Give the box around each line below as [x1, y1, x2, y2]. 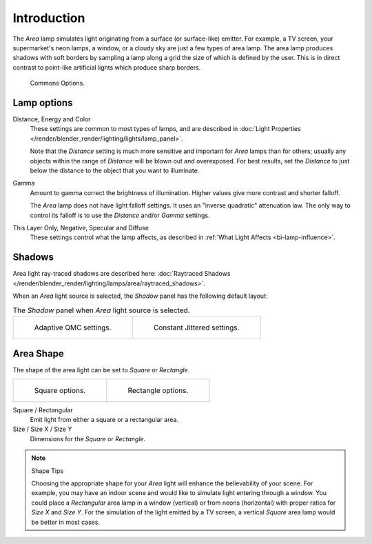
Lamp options [12, 97, 73, 108]
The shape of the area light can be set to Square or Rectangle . [12, 366, 190, 374]
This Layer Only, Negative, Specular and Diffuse [12, 223, 149, 232]
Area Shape [12, 348, 65, 360]
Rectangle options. [127, 385, 189, 395]
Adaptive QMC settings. [34, 323, 112, 332]
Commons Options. [30, 79, 85, 88]
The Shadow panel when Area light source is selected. [12, 305, 190, 315]
